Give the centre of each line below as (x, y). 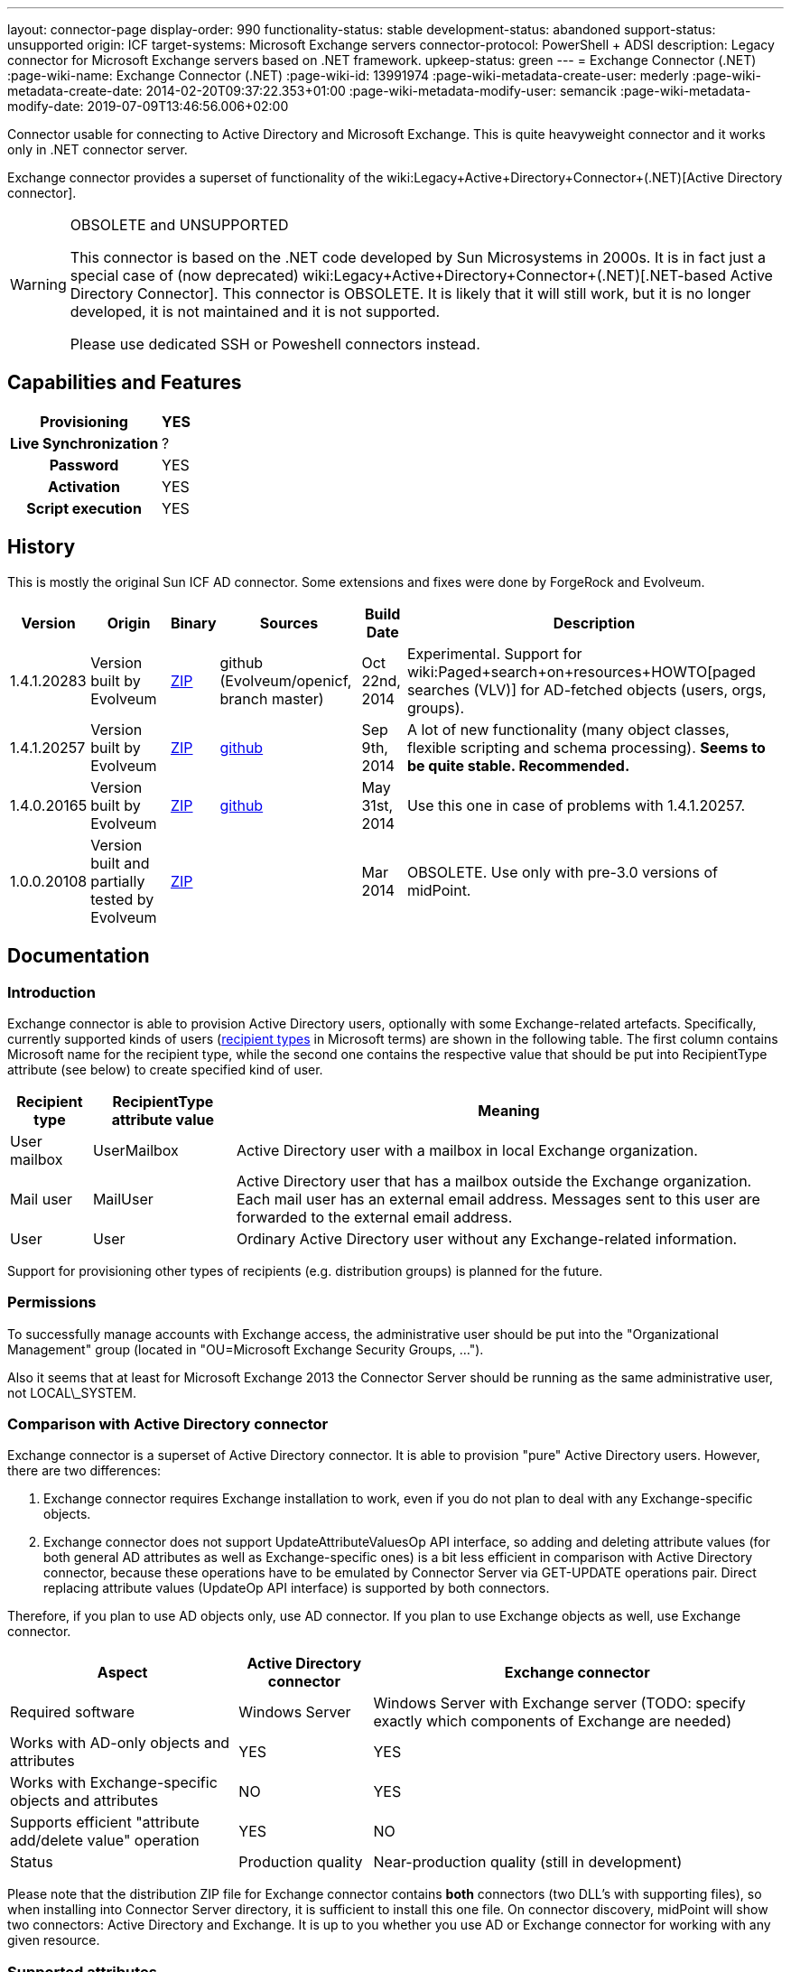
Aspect (122, 1673)
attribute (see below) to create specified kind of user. (165, 1069)
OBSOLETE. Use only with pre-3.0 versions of (562, 872)
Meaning (509, 1110)
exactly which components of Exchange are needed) (552, 1721)
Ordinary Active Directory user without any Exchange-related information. (487, 1238)
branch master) (272, 698)
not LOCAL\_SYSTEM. (72, 1392)
